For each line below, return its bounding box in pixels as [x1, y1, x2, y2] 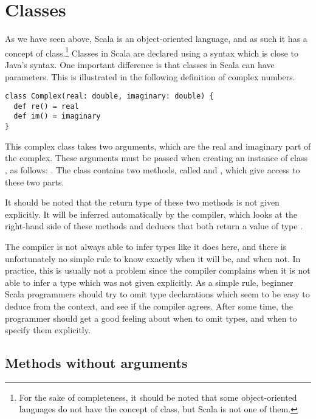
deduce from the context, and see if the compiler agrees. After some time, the [5, 299, 293, 312]
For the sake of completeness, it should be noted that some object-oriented [19, 390, 297, 403]
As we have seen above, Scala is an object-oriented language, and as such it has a [5, 32, 307, 45]
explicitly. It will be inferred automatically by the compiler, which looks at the [5, 207, 297, 220]
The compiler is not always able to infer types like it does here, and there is [5, 240, 287, 252]
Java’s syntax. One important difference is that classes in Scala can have [5, 58, 275, 71]
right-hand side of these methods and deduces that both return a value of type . [5, 220, 303, 232]
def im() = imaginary [13, 112, 101, 121]
